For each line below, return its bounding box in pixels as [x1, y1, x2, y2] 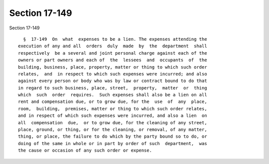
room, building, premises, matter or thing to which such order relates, [18, 106, 207, 111]
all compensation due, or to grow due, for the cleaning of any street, [18, 120, 207, 125]
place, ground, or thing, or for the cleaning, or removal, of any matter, [18, 127, 207, 133]
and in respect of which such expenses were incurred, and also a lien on [18, 113, 207, 119]
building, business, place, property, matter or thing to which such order [18, 64, 207, 70]
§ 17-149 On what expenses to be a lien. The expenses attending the [23, 36, 207, 42]
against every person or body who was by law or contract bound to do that [18, 78, 207, 84]
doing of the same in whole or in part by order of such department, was [18, 141, 207, 146]
